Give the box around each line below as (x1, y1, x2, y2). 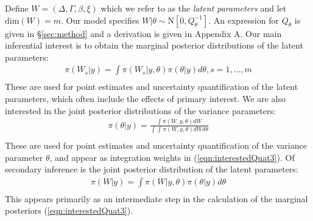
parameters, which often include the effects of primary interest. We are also (5, 92, 286, 105)
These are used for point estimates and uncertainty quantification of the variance (5, 138, 307, 151)
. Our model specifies (60, 13, 139, 26)
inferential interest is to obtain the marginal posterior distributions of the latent (5, 39, 303, 52)
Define (5, 2, 29, 14)
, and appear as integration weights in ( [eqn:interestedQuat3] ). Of (49, 151, 295, 163)
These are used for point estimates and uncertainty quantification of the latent (5, 80, 298, 93)
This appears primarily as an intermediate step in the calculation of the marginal (5, 192, 308, 205)
